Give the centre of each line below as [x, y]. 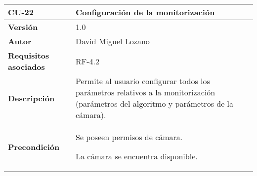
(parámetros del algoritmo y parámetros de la [154, 103]
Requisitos [29, 55]
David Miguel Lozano [112, 41]
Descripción [31, 98]
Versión [23, 27]
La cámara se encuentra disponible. [136, 156]
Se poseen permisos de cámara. [129, 137]
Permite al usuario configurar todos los [143, 81]
